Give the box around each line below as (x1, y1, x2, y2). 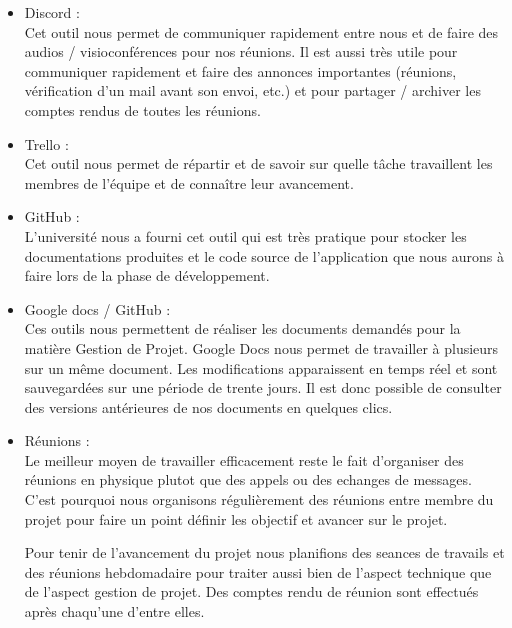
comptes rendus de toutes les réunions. (24, 99, 261, 120)
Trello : (24, 133, 69, 154)
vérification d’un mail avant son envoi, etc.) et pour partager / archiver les (24, 80, 481, 101)
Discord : (24, 2, 80, 22)
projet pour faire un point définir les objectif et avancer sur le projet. (24, 508, 448, 529)
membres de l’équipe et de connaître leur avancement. (24, 172, 354, 193)
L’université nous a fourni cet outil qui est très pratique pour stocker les (24, 225, 467, 246)
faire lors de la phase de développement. (24, 265, 270, 286)
